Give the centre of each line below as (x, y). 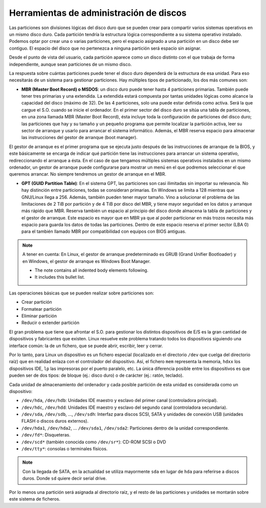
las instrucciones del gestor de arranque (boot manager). (80, 138)
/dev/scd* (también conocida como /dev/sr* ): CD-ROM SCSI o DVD (94, 442)
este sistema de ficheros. (35, 499)
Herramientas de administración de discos (98, 13)
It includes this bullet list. (60, 277)
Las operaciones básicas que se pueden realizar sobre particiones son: (82, 293)
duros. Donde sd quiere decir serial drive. (65, 478)
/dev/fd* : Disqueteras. (46, 435)
